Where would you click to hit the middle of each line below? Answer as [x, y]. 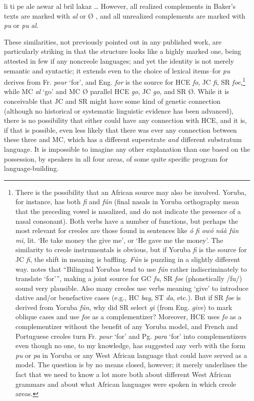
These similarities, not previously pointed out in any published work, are [113, 41]
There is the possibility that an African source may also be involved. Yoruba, [131, 192]
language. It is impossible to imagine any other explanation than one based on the [127, 149]
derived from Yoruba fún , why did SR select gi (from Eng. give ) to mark [124, 307]
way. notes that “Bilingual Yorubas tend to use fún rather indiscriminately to [131, 269]
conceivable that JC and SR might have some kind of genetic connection [112, 101]
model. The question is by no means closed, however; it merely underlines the [131, 365]
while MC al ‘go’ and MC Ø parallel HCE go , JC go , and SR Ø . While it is [117, 91]
